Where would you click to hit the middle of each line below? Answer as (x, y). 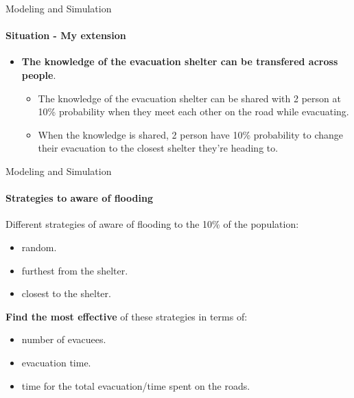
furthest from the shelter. (75, 270)
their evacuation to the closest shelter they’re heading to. (158, 148)
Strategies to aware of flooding (80, 198)
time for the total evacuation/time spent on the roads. (136, 385)
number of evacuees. (64, 339)
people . (39, 74)
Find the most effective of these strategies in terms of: (127, 316)
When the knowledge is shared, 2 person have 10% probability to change (191, 134)
